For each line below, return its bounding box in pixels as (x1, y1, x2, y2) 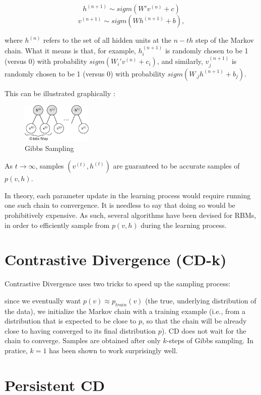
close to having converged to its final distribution (5, 325, 156, 336)
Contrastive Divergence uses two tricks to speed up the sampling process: (5, 278, 231, 289)
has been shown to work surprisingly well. (49, 345, 178, 356)
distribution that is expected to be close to (5, 315, 137, 326)
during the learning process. (141, 219, 227, 230)
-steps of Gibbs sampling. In (166, 335, 254, 346)
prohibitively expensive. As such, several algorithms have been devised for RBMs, (5, 209, 256, 220)
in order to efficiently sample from (5, 219, 110, 230)
